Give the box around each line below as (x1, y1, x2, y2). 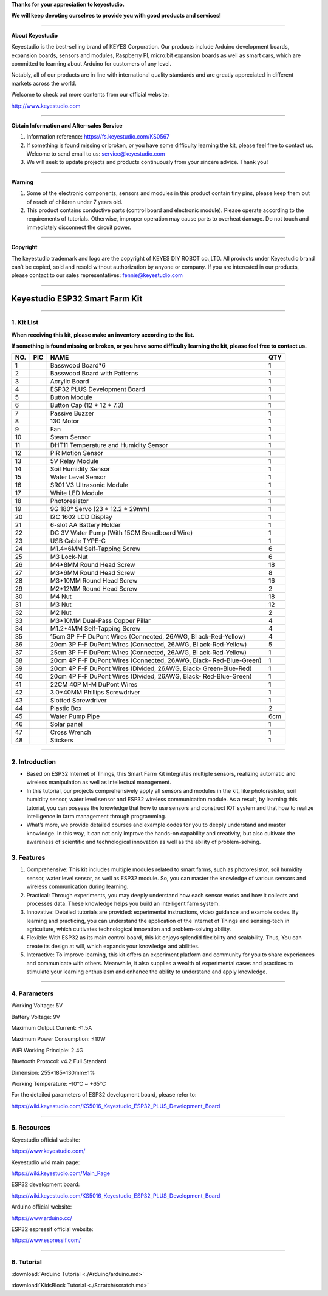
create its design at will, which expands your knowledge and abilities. (26, 942, 200, 950)
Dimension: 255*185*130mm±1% (11, 1069, 95, 1076)
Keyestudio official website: (11, 1136, 80, 1143)
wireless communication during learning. (26, 883, 129, 890)
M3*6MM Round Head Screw (50, 569, 135, 577)
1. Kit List (11, 318, 39, 327)
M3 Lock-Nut (50, 553, 88, 561)
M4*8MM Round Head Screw (50, 561, 135, 569)
